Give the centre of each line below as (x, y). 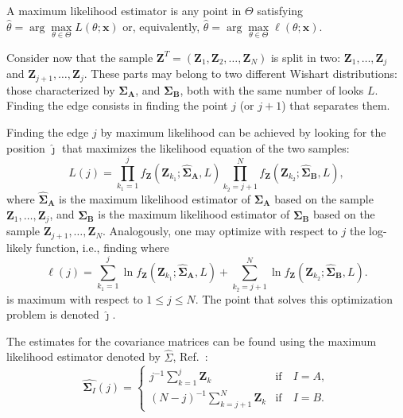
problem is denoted (53, 314)
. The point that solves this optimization (294, 298)
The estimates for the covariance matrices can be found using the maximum (192, 341)
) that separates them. (336, 105)
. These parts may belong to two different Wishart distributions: (240, 74)
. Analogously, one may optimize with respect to (220, 231)
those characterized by (61, 89)
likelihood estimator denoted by (83, 356)
